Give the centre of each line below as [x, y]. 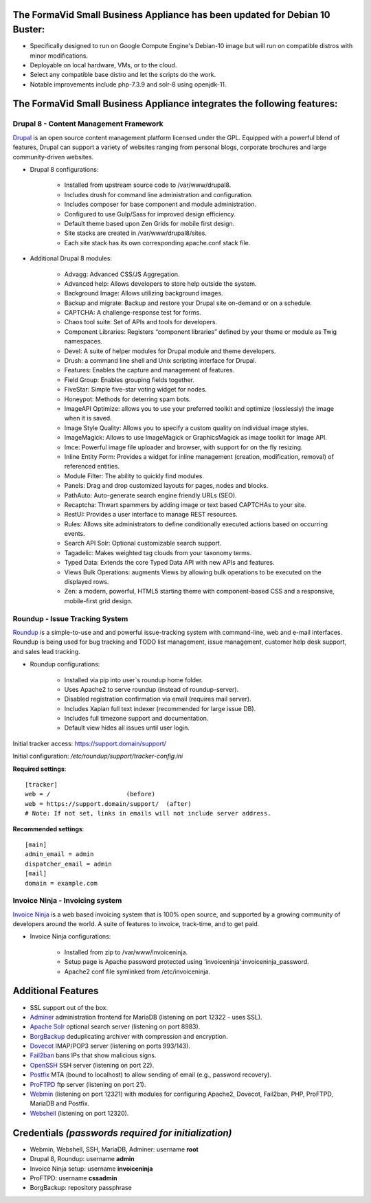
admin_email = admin [59, 854]
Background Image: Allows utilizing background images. [144, 293]
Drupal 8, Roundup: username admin [82, 1159]
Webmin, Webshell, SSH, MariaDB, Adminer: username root [114, 1149]
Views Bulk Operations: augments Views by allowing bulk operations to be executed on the [193, 572]
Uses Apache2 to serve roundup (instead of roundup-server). [151, 689]
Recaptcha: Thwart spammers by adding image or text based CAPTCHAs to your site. [185, 504]
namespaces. [83, 341]
